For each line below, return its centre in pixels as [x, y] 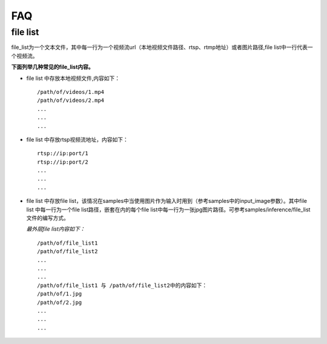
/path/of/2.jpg [60, 302]
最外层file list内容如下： [56, 229]
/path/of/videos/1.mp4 [71, 92]
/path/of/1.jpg [60, 294]
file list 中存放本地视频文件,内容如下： [73, 78]
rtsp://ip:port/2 [63, 162]
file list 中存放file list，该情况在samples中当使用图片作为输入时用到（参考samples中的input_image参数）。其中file [167, 201]
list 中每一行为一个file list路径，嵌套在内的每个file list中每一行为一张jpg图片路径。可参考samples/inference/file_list [168, 210]
